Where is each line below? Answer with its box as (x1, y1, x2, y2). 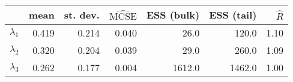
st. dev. (64, 8, 100, 22)
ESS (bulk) (146, 8, 200, 22)
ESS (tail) (209, 8, 257, 22)
